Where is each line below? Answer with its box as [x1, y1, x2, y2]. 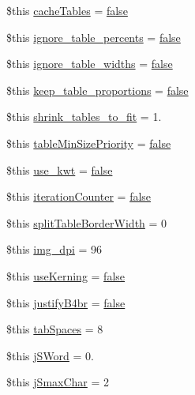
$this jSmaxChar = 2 [6, 374, 110, 390]
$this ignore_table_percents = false [6, 28, 181, 45]
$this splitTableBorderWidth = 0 [6, 214, 167, 231]
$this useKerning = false [6, 267, 126, 284]
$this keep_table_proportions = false [6, 81, 189, 98]
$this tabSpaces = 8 [6, 321, 103, 337]
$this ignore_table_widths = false [6, 55, 173, 72]
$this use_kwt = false [6, 161, 113, 178]
